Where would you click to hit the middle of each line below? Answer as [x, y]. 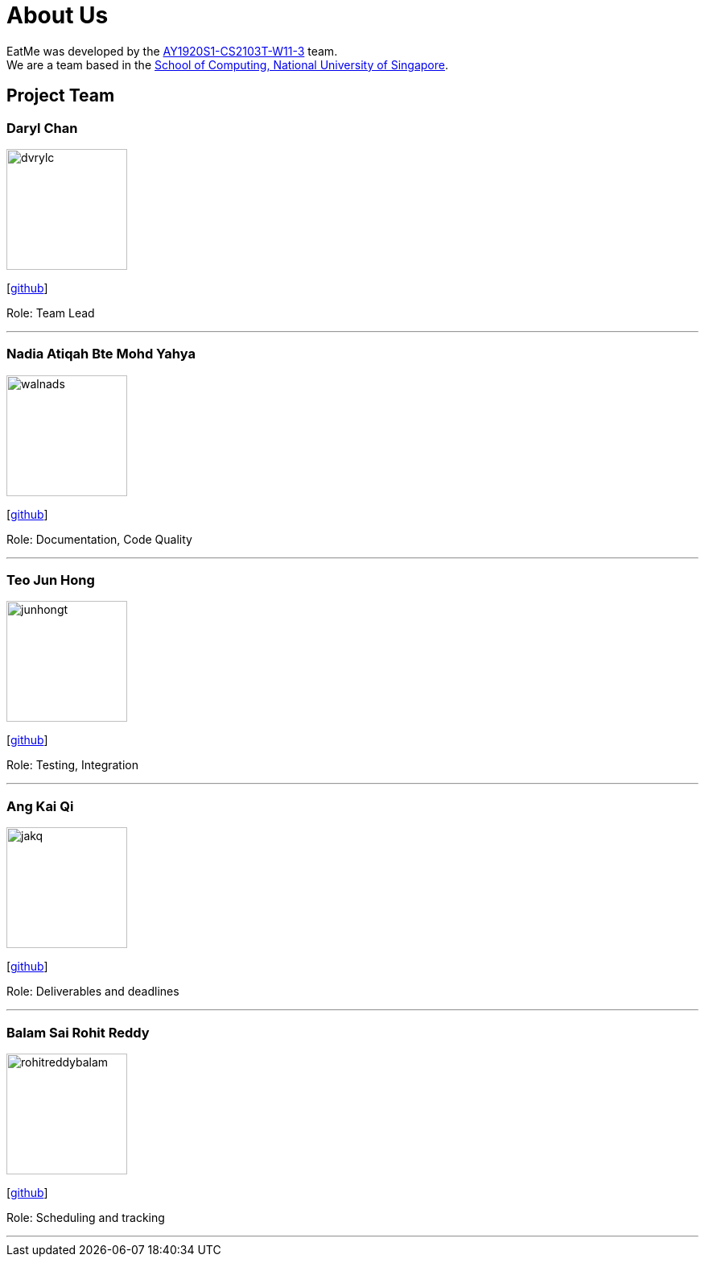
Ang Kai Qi [40, 806]
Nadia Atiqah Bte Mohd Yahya [101, 354]
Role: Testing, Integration [73, 765]
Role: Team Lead [51, 313]
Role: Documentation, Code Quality [99, 539]
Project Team [61, 96]
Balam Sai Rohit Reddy [78, 1032]
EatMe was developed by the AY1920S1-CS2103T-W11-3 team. [172, 51]
